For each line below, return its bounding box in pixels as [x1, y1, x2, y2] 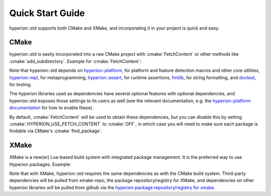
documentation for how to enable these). [9, 105, 94, 111]
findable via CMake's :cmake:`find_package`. [9, 128, 102, 134]
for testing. [9, 82, 32, 88]
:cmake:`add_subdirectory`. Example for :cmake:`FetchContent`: [9, 58, 142, 64]
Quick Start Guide [9, 8, 85, 19]
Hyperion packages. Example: [9, 161, 72, 167]
